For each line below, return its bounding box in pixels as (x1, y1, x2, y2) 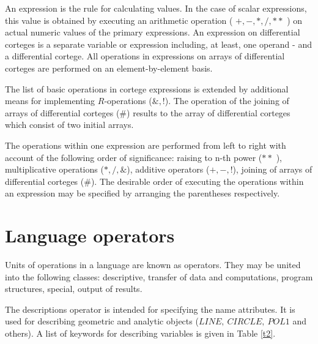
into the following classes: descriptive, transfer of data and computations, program (5, 270, 313, 283)
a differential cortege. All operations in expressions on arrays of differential (5, 50, 285, 62)
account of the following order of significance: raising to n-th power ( (5, 151, 262, 163)
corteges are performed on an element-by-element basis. (5, 61, 213, 74)
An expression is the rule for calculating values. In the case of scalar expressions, (5, 2, 307, 14)
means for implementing (5, 94, 95, 107)
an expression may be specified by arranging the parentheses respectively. (5, 187, 280, 200)
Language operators (5, 223, 175, 248)
